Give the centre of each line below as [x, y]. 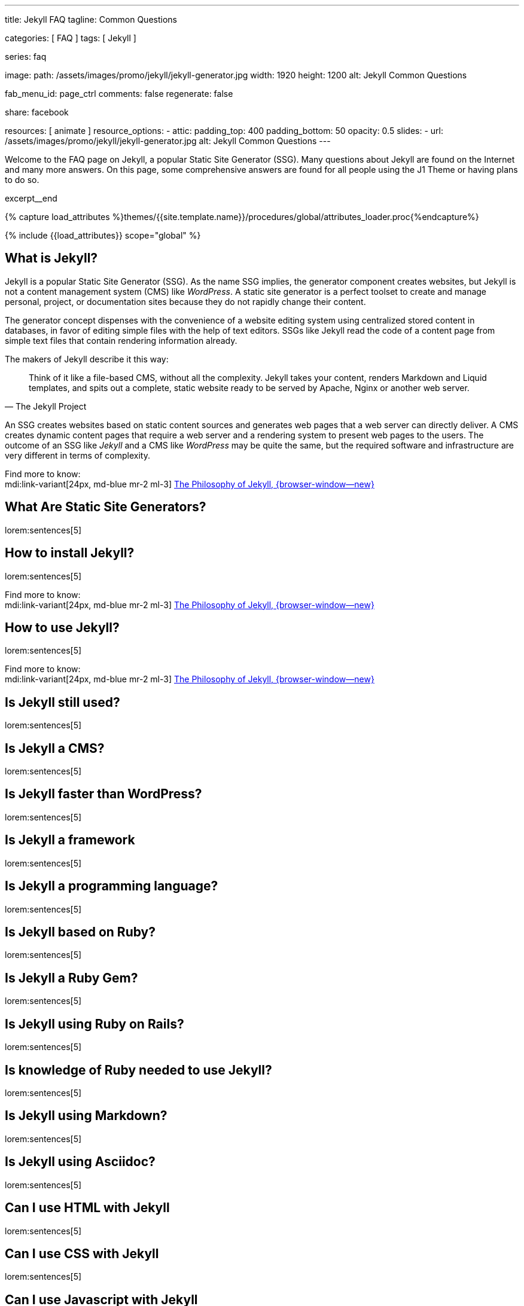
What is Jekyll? [51, 258]
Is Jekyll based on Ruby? [80, 932]
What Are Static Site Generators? [106, 507]
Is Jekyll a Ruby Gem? [71, 978]
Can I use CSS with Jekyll [82, 1253]
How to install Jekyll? [70, 553]
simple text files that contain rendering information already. [121, 340]
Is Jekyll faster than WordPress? [103, 794]
